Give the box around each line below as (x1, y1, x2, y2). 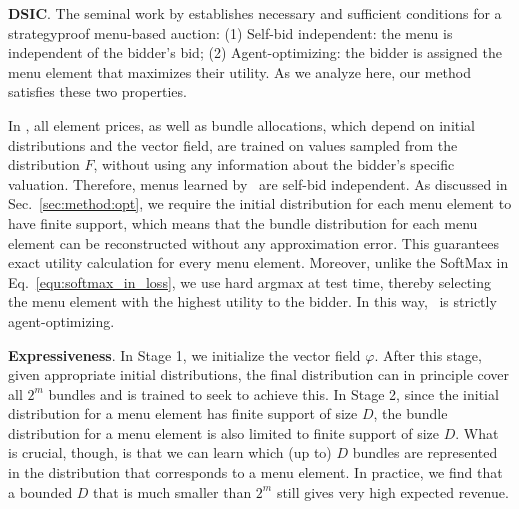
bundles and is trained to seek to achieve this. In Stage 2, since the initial (48, 383, 499, 404)
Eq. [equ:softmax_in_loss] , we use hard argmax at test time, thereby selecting (8, 271, 491, 292)
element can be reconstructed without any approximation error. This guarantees (8, 232, 499, 253)
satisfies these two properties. (8, 81, 187, 102)
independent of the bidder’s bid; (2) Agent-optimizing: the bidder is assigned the (8, 42, 502, 63)
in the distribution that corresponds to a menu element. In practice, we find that (8, 462, 503, 483)
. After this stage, (374, 344, 482, 365)
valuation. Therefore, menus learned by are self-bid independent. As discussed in (8, 173, 508, 194)
